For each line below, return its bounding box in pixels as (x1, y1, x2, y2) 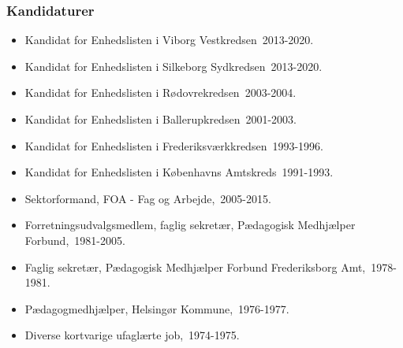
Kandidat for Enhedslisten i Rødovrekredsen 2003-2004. (24, 84, 297, 101)
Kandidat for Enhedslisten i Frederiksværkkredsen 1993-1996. (24, 137, 323, 154)
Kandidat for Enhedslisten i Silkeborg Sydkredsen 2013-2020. (24, 57, 323, 74)
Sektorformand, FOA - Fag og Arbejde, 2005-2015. (24, 190, 271, 206)
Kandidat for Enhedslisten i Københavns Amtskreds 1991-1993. (24, 164, 334, 180)
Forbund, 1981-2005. (24, 231, 125, 248)
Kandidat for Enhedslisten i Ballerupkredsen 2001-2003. (24, 111, 297, 127)
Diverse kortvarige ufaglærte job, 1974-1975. (24, 327, 240, 343)
